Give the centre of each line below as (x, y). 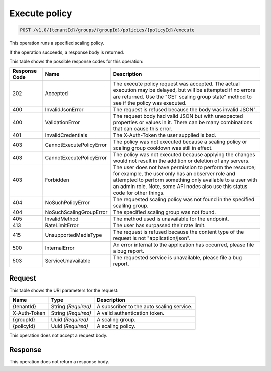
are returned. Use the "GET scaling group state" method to (182, 97)
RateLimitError (62, 225)
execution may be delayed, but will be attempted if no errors (184, 90)
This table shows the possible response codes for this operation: (76, 61)
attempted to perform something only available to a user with (185, 180)
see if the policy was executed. (150, 103)
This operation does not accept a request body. (58, 336)
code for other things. (139, 193)
